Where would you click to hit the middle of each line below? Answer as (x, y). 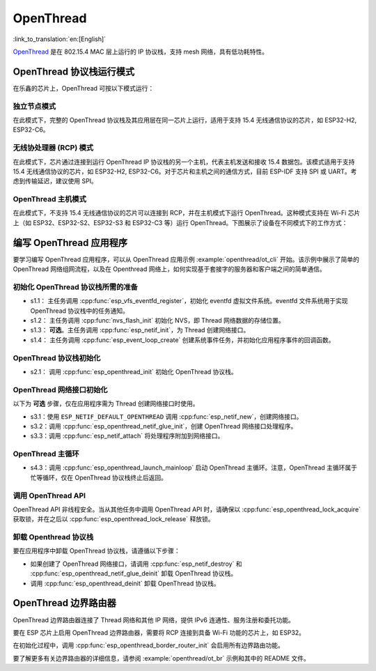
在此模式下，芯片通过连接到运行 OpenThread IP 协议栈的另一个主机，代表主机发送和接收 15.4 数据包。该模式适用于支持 (184, 162)
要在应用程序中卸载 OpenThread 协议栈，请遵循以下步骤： (96, 551)
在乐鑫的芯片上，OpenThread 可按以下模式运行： (84, 88)
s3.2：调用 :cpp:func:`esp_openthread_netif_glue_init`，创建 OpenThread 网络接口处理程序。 (164, 426)
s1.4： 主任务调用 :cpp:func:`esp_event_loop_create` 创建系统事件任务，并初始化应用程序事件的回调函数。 (182, 340)
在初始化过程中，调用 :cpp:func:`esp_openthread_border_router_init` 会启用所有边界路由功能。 (149, 645)
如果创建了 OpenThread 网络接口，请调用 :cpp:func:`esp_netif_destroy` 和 (136, 564)
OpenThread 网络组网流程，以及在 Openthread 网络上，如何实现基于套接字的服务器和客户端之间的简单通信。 (169, 269)
